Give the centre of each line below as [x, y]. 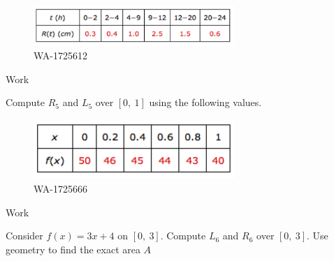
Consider [24, 236]
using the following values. [205, 102]
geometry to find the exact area [73, 249]
